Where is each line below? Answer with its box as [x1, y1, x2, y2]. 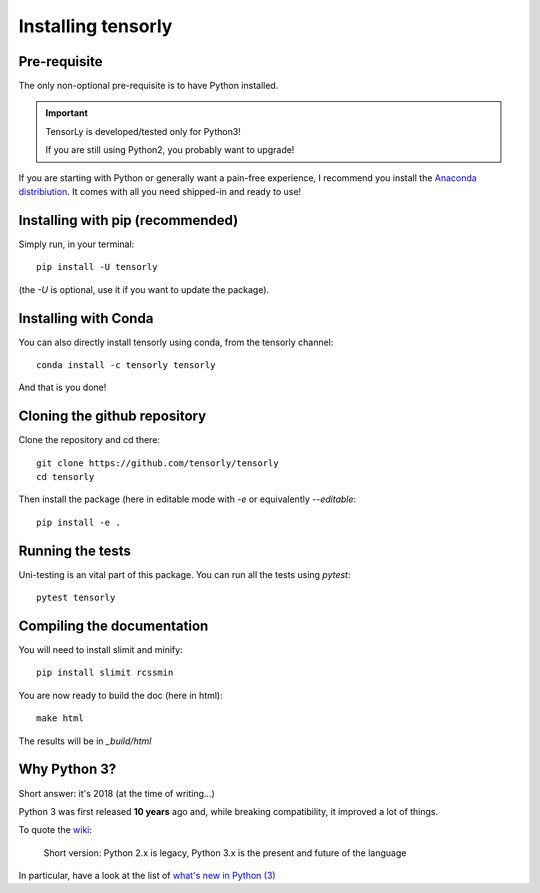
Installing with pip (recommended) [18, 211, 239, 229]
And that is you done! [18, 381, 107, 394]
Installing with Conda [18, 310, 154, 327]
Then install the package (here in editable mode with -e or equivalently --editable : [18, 493, 357, 505]
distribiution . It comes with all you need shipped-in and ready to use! [18, 186, 302, 198]
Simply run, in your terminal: [18, 238, 135, 250]
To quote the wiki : [18, 824, 92, 836]
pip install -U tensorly [36, 261, 158, 273]
